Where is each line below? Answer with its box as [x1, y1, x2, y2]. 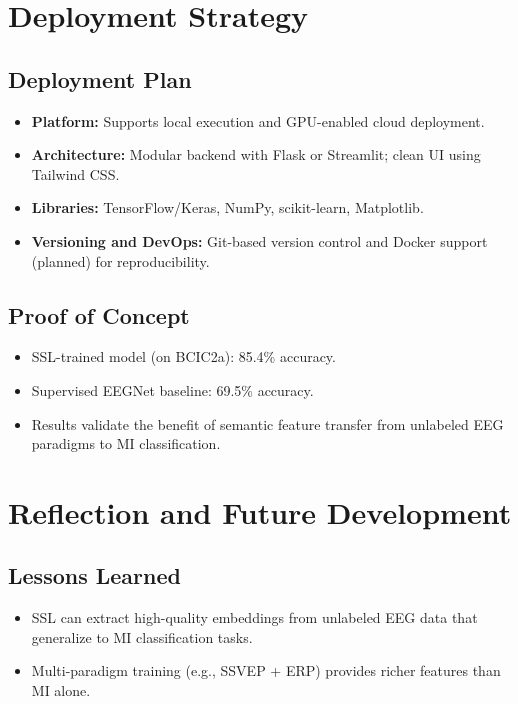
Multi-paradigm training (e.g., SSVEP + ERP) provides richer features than [31, 660, 501, 681]
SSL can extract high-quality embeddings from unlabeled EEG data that [31, 607, 478, 628]
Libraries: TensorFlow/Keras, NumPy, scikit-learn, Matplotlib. [31, 197, 424, 218]
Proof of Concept [8, 299, 190, 330]
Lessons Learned [8, 560, 181, 591]
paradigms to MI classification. [31, 433, 221, 454]
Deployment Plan [8, 63, 192, 94]
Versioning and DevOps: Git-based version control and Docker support [31, 230, 488, 251]
